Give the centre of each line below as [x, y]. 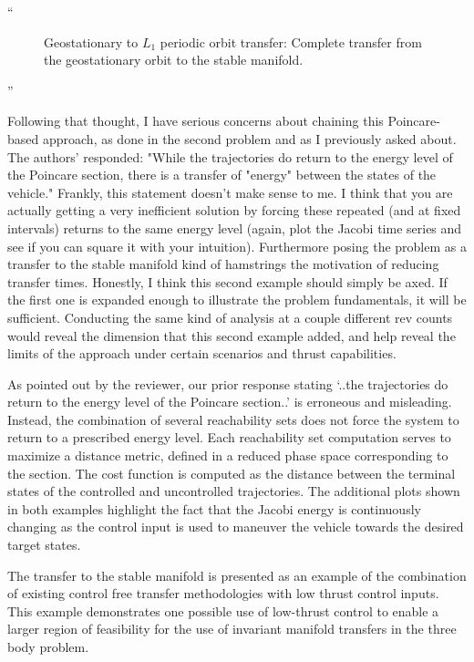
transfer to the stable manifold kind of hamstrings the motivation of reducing [223, 264]
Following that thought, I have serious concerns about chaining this [196, 121]
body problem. [48, 646]
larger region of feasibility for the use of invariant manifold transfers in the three [232, 629]
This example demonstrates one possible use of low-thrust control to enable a [223, 610]
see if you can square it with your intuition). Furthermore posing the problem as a [237, 246]
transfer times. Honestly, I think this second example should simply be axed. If [227, 281]
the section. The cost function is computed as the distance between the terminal [232, 473]
